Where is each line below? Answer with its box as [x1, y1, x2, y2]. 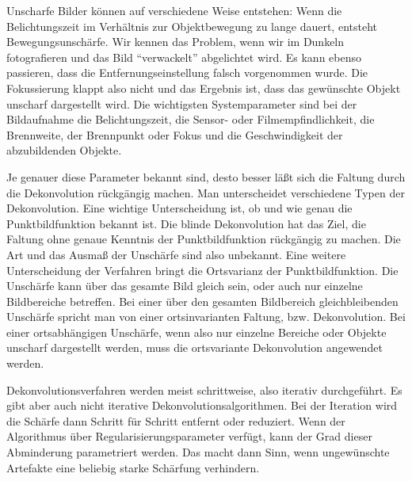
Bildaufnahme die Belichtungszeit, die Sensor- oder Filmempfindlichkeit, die [6, 111, 375, 128]
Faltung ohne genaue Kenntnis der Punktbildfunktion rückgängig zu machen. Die [6, 231, 401, 247]
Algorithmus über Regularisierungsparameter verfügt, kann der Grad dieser [6, 428, 372, 445]
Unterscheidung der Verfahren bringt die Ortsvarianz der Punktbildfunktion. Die [6, 261, 399, 278]
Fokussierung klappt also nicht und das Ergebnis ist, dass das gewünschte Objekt [6, 79, 401, 96]
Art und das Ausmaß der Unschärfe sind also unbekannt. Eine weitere [6, 246, 346, 262]
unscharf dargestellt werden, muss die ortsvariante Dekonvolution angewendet [6, 339, 383, 356]
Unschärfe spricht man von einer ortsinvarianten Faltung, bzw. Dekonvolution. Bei [6, 308, 406, 325]
